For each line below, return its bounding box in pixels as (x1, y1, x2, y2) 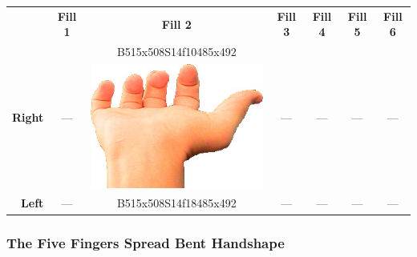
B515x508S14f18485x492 (116, 195, 237, 211)
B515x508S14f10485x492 (116, 43, 237, 60)
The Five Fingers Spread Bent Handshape (6, 232, 285, 252)
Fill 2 (161, 15, 192, 32)
